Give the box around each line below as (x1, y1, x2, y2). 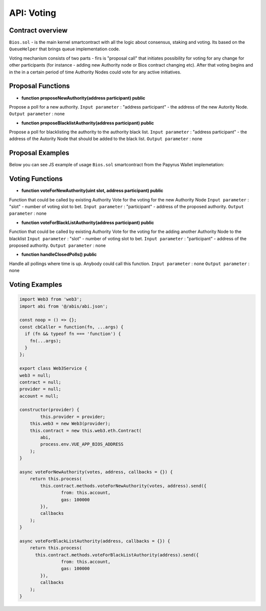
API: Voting (9, 7, 57, 18)
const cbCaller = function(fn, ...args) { (19, 324, 124, 330)
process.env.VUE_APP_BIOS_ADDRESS (40, 442, 124, 447)
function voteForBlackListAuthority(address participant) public (21, 220, 154, 226)
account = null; (19, 393, 59, 399)
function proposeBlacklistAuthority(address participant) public (21, 120, 154, 126)
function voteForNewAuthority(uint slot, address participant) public (21, 188, 164, 193)
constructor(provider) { (19, 407, 80, 413)
